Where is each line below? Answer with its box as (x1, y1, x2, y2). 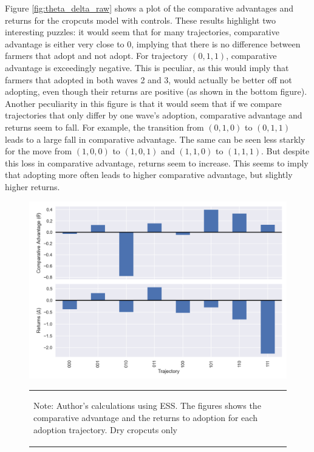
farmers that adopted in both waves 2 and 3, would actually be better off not (5, 73, 292, 86)
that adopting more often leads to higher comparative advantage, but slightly (5, 168, 293, 181)
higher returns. (5, 180, 60, 193)
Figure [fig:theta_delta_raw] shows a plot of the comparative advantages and (5, 2, 294, 14)
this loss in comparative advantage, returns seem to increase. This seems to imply (5, 156, 309, 169)
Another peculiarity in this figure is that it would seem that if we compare (5, 97, 282, 109)
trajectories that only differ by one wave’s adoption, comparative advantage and (5, 109, 302, 122)
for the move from (5, 145, 72, 157)
